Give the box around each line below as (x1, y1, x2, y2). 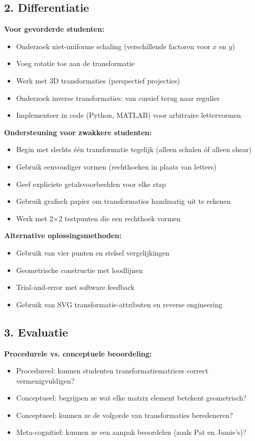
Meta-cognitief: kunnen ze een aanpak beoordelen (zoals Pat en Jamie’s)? (16, 427, 247, 437)
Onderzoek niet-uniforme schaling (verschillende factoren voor (16, 40, 210, 51)
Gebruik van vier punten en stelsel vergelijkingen (16, 247, 169, 258)
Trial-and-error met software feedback (16, 282, 135, 292)
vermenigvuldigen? (16, 375, 75, 386)
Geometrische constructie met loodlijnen (16, 264, 143, 275)
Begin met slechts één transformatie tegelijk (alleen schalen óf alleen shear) (16, 144, 252, 155)
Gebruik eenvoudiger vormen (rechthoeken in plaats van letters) (16, 161, 217, 172)
